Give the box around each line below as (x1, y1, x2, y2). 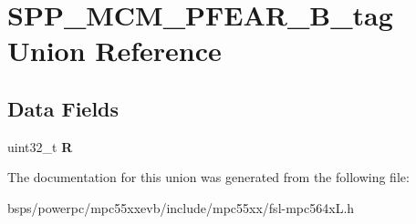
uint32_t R (7, 137, 73, 156)
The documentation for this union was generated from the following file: (7, 168, 410, 187)
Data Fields (7, 94, 120, 122)
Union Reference (7, 32, 222, 69)
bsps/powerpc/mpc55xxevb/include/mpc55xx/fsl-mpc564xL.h (7, 198, 355, 217)
